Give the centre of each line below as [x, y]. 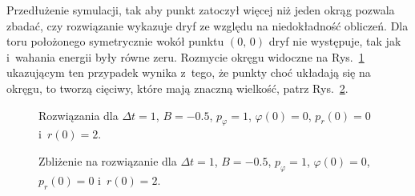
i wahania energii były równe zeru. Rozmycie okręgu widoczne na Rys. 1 [185, 56]
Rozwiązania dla [79, 115]
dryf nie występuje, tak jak [335, 41]
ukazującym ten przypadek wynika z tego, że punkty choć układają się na [189, 72]
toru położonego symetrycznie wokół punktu [115, 41]
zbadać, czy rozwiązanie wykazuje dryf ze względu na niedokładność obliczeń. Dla [207, 25]
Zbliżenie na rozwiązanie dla [108, 160]
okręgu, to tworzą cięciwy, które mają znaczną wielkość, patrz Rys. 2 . [177, 88]
